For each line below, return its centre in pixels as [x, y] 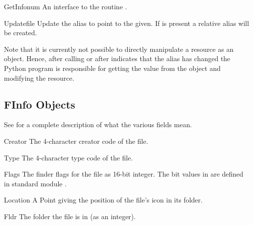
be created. [21, 33]
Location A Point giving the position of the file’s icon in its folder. [103, 200]
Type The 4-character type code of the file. [69, 157]
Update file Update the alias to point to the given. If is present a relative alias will [126, 23]
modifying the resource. [39, 78]
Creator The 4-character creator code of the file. [76, 141]
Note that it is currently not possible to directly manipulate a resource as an [119, 49]
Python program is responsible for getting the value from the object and [112, 68]
